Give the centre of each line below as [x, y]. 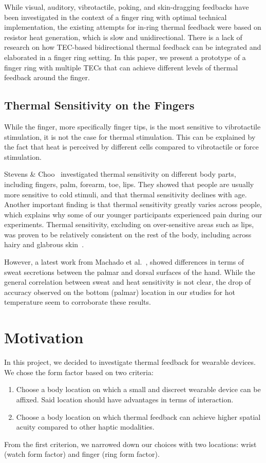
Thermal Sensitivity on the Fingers [99, 105]
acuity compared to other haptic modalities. [85, 427]
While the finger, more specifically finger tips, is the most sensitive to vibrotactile [132, 126]
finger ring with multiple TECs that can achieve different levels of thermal [121, 67]
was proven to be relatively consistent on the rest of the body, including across [128, 234]
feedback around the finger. [47, 77]
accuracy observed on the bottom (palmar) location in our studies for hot [120, 292]
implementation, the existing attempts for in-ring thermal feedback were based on [133, 27]
